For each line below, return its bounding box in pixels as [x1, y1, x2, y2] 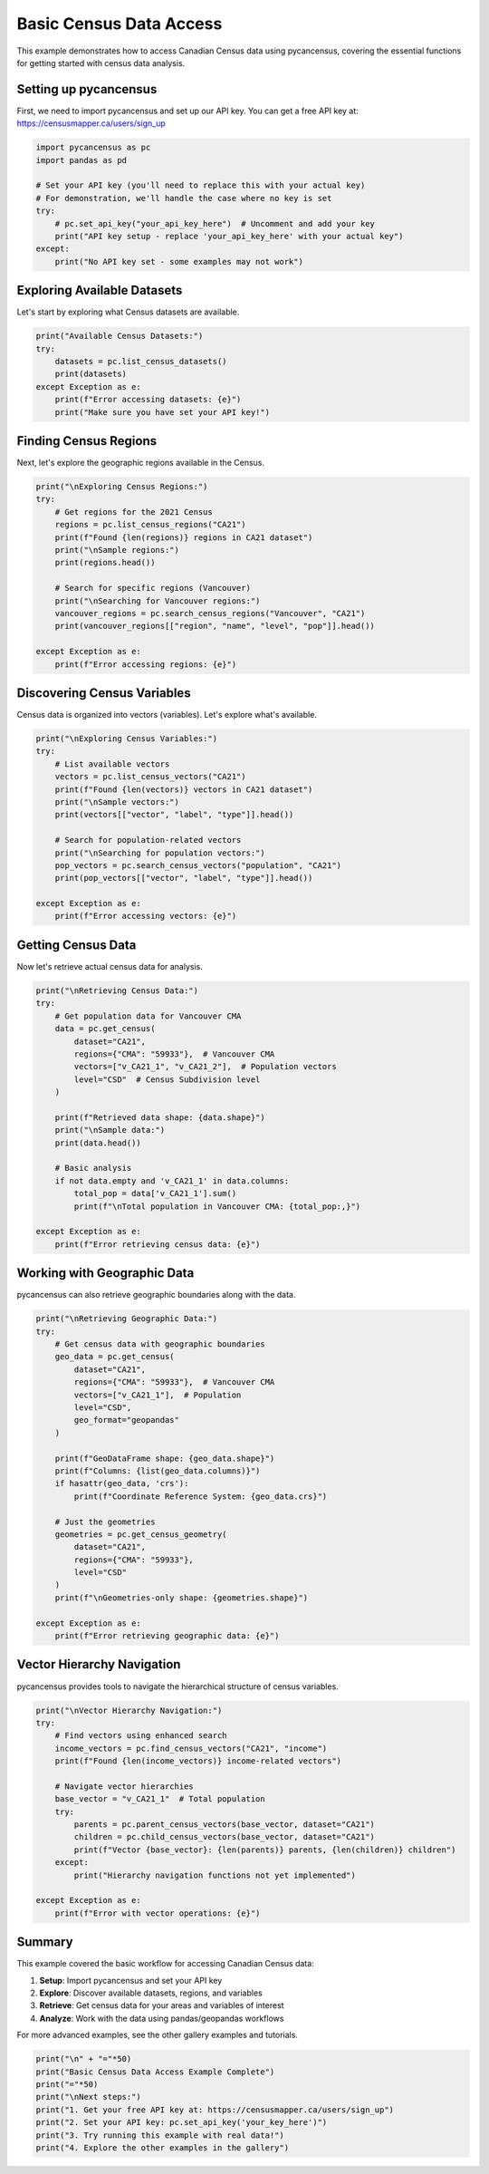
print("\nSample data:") [54, 1125, 166, 1135]
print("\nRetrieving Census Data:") [35, 985, 199, 996]
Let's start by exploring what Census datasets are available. [16, 306, 240, 317]
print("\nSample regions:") [54, 545, 180, 555]
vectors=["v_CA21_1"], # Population [73, 1389, 242, 1400]
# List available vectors [54, 758, 170, 769]
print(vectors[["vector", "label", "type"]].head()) [54, 809, 294, 820]
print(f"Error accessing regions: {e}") [54, 659, 237, 670]
